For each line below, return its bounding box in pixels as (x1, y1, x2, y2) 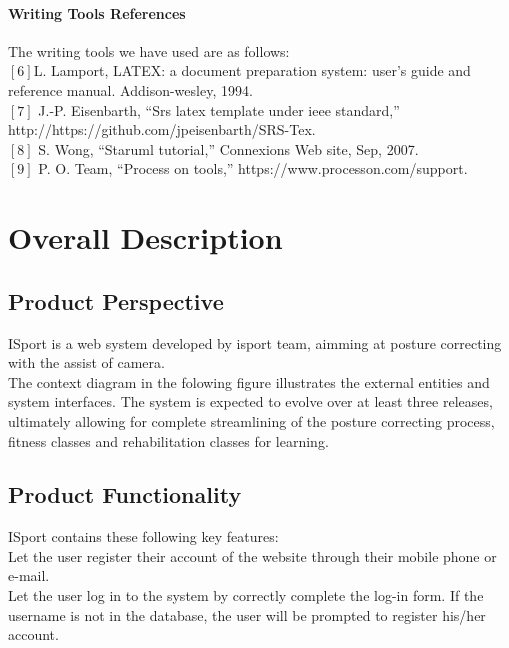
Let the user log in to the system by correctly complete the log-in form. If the (8, 585, 484, 606)
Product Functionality (8, 479, 242, 510)
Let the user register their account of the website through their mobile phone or (8, 545, 497, 566)
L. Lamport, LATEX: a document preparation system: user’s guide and (33, 60, 471, 81)
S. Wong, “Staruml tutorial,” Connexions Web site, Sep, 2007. (38, 138, 419, 159)
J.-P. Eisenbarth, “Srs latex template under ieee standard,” (38, 99, 400, 120)
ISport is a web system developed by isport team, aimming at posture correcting (8, 332, 502, 353)
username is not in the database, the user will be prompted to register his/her (8, 604, 486, 625)
